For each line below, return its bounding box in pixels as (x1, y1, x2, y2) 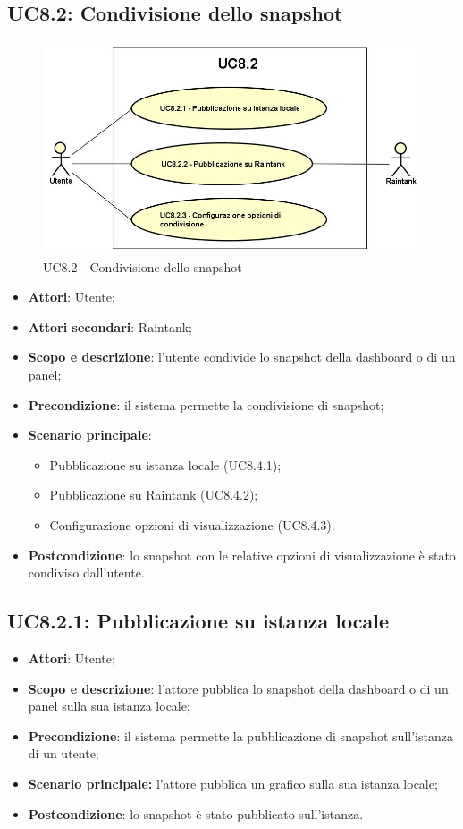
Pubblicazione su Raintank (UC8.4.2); (49, 485, 258, 504)
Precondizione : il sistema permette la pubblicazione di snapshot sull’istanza (28, 726, 453, 745)
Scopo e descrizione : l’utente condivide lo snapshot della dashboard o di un (28, 347, 456, 366)
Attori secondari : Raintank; (28, 317, 192, 336)
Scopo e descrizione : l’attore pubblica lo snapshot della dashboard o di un (28, 679, 449, 697)
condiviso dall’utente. (28, 563, 145, 582)
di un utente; (28, 744, 99, 763)
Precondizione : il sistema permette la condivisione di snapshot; (28, 395, 384, 414)
